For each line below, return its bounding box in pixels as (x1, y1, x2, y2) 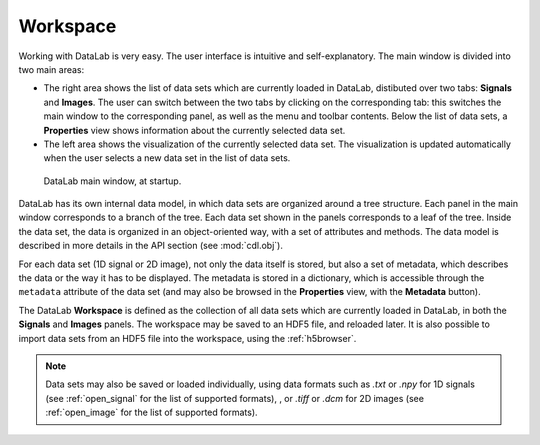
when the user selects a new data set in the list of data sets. (43, 152, 291, 164)
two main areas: (18, 63, 85, 75)
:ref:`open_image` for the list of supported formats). (45, 406, 259, 419)
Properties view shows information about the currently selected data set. (43, 124, 346, 136)
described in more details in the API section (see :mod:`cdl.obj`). (18, 240, 284, 252)
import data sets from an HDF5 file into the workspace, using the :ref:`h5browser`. (18, 332, 357, 344)
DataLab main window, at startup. (43, 175, 182, 187)
